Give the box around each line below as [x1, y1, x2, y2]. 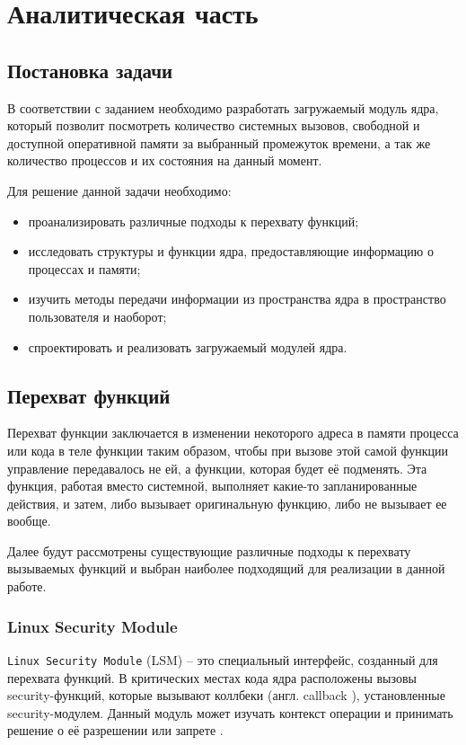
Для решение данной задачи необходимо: [7, 181, 232, 200]
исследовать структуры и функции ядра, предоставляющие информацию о [28, 242, 434, 261]
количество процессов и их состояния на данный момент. [7, 151, 322, 170]
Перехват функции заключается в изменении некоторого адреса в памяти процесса [7, 423, 459, 442]
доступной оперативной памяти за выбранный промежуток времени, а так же [7, 133, 431, 152]
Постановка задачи [7, 56, 173, 84]
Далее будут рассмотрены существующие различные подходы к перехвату [7, 541, 411, 560]
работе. [7, 577, 47, 596]
